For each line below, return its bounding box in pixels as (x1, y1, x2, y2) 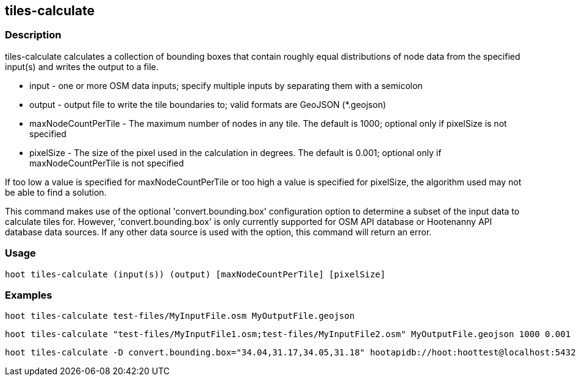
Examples (5, 288, 52, 301)
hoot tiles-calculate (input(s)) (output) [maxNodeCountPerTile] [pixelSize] (5, 269, 386, 279)
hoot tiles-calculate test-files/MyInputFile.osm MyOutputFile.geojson (5, 311, 355, 321)
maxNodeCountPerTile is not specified (29, 157, 184, 168)
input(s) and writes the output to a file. (5, 61, 159, 72)
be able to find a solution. (5, 187, 107, 198)
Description (5, 29, 62, 41)
